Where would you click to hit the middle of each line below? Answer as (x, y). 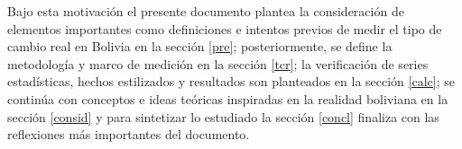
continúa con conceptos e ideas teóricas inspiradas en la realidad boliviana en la (228, 98)
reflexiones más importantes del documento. (129, 134)
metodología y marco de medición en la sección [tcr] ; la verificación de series (218, 63)
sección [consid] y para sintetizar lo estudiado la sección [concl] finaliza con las (223, 116)
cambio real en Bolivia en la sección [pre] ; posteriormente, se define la (200, 46)
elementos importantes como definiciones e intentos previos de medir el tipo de (225, 28)
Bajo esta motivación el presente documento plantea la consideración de (206, 11)
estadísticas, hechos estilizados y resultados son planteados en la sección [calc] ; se (231, 81)
